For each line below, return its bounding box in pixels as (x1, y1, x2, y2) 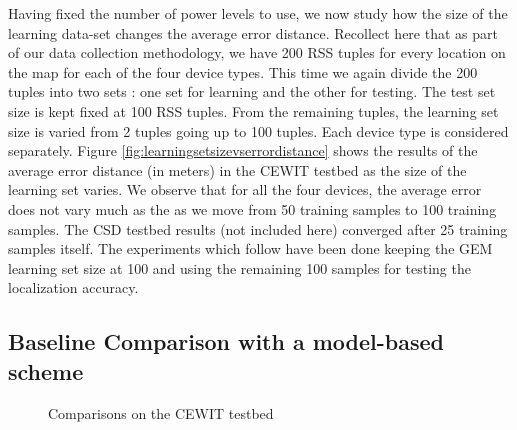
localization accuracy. (8, 277, 139, 298)
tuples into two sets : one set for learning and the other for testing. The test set (8, 81, 496, 102)
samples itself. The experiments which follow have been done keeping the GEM (8, 238, 493, 259)
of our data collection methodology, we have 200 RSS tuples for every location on (8, 42, 506, 63)
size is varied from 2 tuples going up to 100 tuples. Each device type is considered (8, 120, 509, 141)
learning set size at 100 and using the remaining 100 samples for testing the (8, 257, 471, 278)
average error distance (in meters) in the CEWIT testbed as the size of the (8, 159, 467, 180)
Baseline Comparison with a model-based (8, 326, 445, 357)
